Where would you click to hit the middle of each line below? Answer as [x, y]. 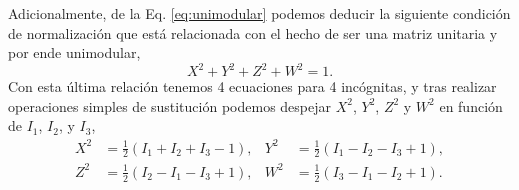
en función [471, 105]
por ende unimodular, [74, 52]
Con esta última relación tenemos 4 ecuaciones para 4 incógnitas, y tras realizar [252, 86]
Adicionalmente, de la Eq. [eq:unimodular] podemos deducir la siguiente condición [259, 13]
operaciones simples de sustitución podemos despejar [169, 105]
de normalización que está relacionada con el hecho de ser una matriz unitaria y [253, 32]
